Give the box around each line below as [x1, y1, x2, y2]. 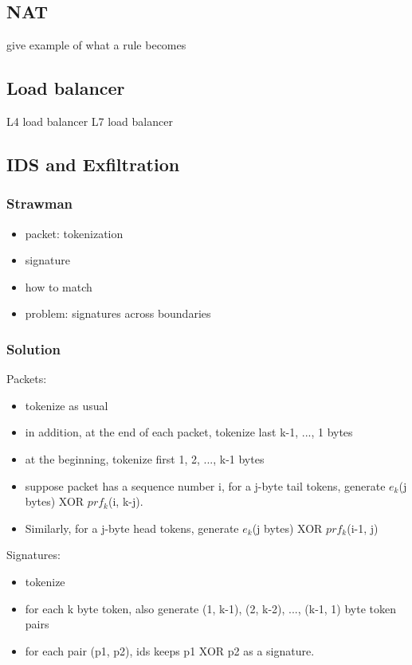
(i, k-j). [108, 493, 143, 510]
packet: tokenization [25, 225, 124, 241]
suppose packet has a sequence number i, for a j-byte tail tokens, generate [25, 477, 386, 494]
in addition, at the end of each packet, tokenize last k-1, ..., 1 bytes [25, 424, 353, 440]
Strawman [6, 194, 73, 213]
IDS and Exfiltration [6, 151, 180, 176]
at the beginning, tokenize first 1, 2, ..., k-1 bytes [25, 450, 265, 467]
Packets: [6, 370, 47, 387]
